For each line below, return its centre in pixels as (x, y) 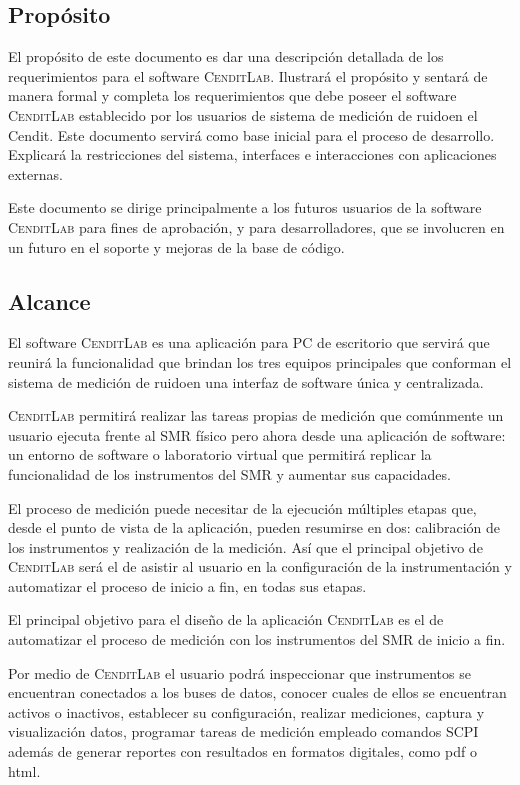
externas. (35, 173)
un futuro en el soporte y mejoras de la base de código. (176, 246)
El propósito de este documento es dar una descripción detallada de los (226, 56)
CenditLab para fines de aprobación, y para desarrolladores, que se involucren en (256, 226)
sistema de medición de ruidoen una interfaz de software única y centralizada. (246, 381)
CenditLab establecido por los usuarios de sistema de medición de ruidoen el (243, 114)
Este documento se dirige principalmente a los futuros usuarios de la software (245, 207)
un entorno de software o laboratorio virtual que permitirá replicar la (220, 454)
